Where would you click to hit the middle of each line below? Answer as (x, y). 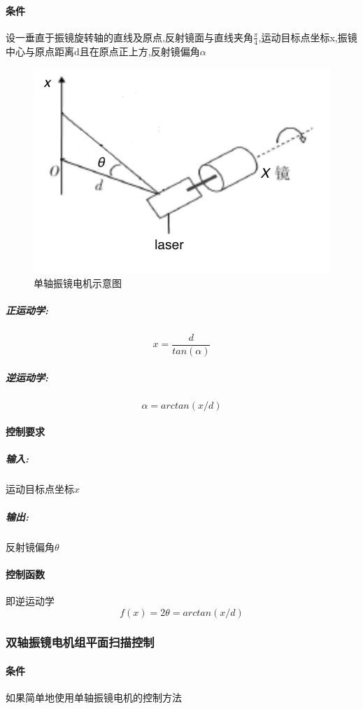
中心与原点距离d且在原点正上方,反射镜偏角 (103, 51)
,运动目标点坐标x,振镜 (308, 37)
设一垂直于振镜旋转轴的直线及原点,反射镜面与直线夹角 (129, 37)
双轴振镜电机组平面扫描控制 (80, 642)
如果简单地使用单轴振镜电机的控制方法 (94, 697)
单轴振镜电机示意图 (78, 282)
